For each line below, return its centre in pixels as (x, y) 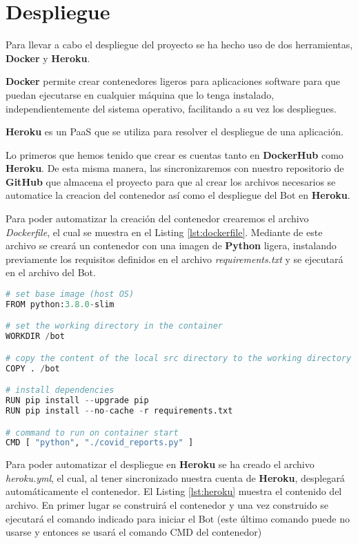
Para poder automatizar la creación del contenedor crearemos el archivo (157, 218)
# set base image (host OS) (70, 294)
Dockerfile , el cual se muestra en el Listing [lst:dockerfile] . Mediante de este (164, 232)
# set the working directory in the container (114, 326)
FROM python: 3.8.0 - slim (60, 304)
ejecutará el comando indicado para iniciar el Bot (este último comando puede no (178, 518)
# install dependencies (60, 390)
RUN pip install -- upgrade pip (77, 401)
